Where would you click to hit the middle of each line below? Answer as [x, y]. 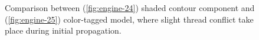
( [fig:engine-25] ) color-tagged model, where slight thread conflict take [129, 19]
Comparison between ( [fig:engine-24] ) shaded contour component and [130, 8]
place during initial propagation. [63, 30]
